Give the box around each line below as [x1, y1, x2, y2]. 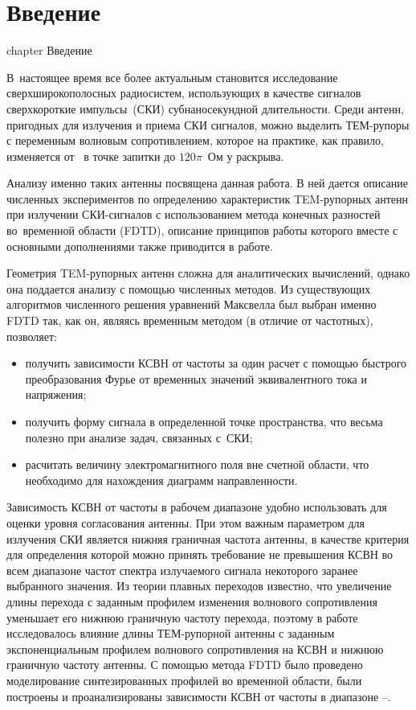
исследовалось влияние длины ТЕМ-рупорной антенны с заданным [6, 625, 335, 642]
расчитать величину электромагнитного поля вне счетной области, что [25, 456, 369, 473]
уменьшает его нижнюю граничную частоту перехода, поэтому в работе [6, 609, 358, 626]
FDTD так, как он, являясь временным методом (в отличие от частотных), [6, 312, 373, 329]
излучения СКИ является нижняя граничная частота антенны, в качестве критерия [6, 530, 410, 547]
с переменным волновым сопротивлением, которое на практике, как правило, [6, 132, 384, 149]
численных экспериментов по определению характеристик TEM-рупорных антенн [6, 190, 408, 207]
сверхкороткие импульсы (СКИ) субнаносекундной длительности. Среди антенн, [6, 100, 404, 117]
